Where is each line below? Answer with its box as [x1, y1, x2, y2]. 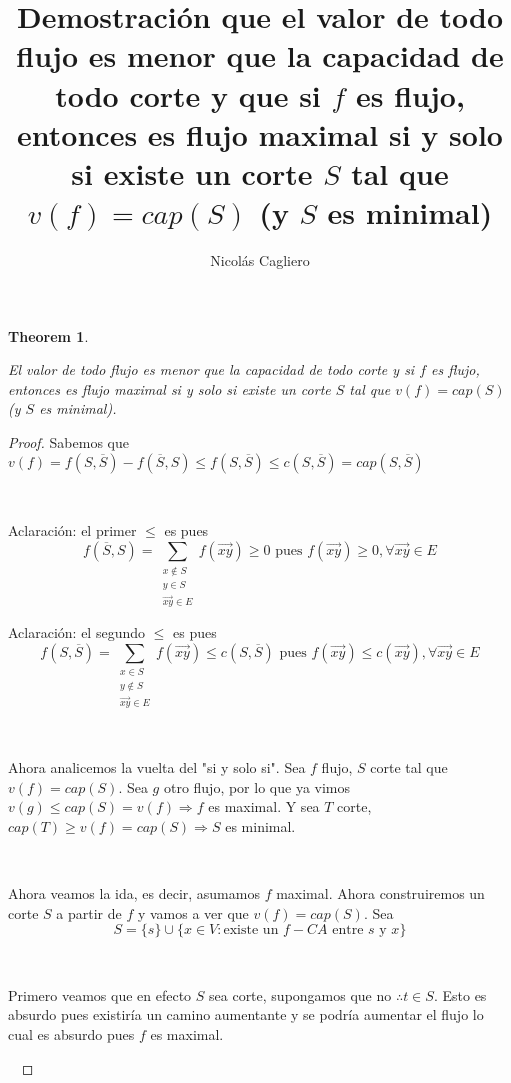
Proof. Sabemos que [8, 432, 129, 453]
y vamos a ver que [137, 902, 249, 923]
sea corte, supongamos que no [209, 984, 392, 1005]
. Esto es [433, 984, 487, 1005]
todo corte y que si [55, 74, 321, 115]
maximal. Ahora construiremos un [276, 883, 485, 904]
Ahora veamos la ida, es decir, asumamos [8, 883, 260, 904]
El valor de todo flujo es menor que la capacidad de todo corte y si [8, 359, 415, 380]
